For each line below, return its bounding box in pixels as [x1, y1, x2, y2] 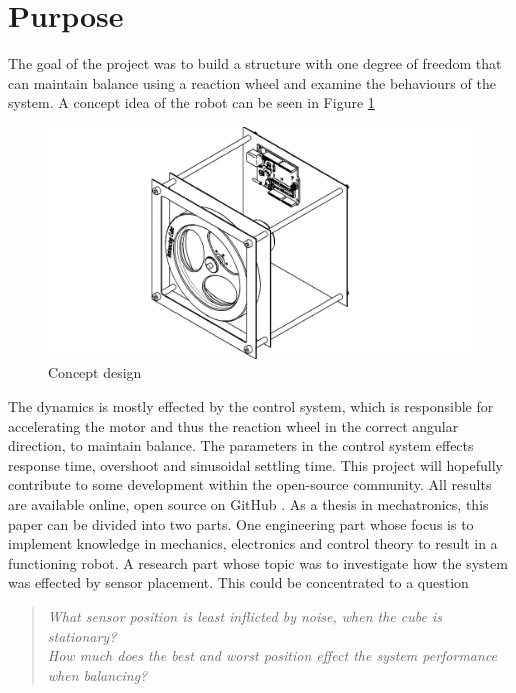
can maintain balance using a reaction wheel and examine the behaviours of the [8, 72, 496, 93]
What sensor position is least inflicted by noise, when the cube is [47, 605, 442, 626]
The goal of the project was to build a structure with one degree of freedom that [8, 53, 502, 74]
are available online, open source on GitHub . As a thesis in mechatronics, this [8, 493, 489, 514]
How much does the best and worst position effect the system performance [47, 645, 498, 666]
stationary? [47, 625, 117, 646]
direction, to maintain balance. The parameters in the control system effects [8, 435, 474, 456]
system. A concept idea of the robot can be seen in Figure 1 [8, 92, 375, 113]
